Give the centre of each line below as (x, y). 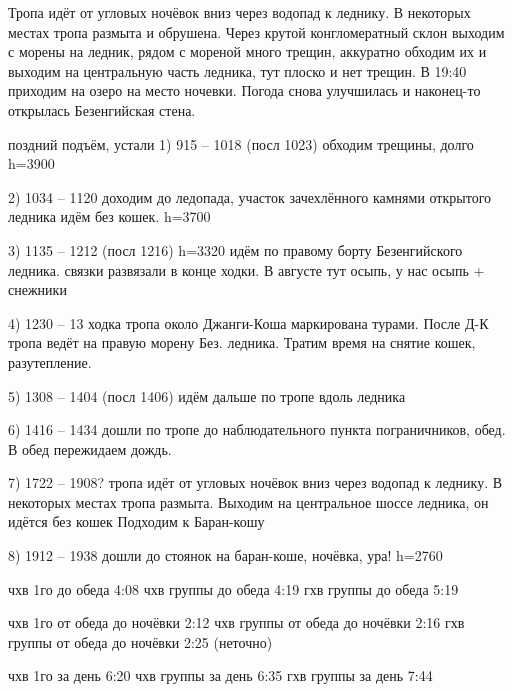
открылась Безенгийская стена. (102, 109)
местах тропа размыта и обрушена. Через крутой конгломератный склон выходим (256, 31)
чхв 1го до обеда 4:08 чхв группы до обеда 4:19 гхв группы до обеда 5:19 (233, 588)
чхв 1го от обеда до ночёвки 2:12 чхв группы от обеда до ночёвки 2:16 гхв (236, 622)
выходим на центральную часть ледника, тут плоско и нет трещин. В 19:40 (237, 70)
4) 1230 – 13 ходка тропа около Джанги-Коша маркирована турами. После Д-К (248, 322)
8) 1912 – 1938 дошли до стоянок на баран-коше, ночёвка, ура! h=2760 (225, 555)
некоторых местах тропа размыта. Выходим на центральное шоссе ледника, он (248, 501)
